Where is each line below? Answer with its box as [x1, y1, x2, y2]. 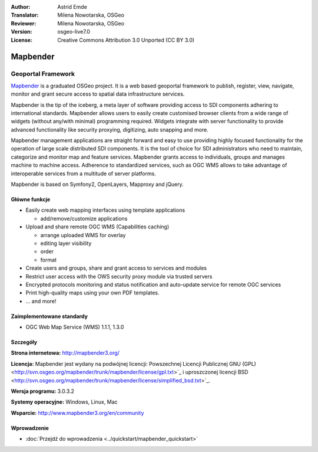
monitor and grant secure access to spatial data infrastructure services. [11, 90, 185, 97]
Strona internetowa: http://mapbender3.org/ [11, 349, 120, 356]
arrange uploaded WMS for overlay [40, 231, 126, 238]
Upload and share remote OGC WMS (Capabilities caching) [25, 223, 170, 230]
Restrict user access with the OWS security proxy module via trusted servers [25, 273, 213, 280]
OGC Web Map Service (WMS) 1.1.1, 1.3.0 [25, 323, 124, 330]
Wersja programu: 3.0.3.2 [11, 388, 75, 395]
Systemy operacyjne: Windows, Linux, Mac [11, 398, 118, 405]
